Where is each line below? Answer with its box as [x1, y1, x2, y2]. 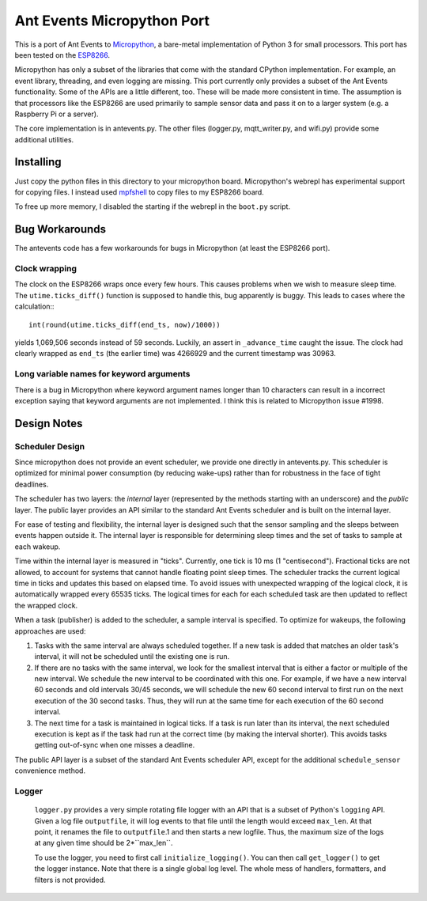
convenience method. [14, 766, 86, 775]
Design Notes [14, 416, 83, 430]
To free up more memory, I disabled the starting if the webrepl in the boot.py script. [14, 202, 291, 211]
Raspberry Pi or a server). [14, 109, 99, 119]
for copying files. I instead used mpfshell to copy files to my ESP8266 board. [14, 187, 264, 197]
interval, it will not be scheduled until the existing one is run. [34, 652, 230, 661]
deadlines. [14, 479, 49, 489]
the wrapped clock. [14, 600, 78, 610]
